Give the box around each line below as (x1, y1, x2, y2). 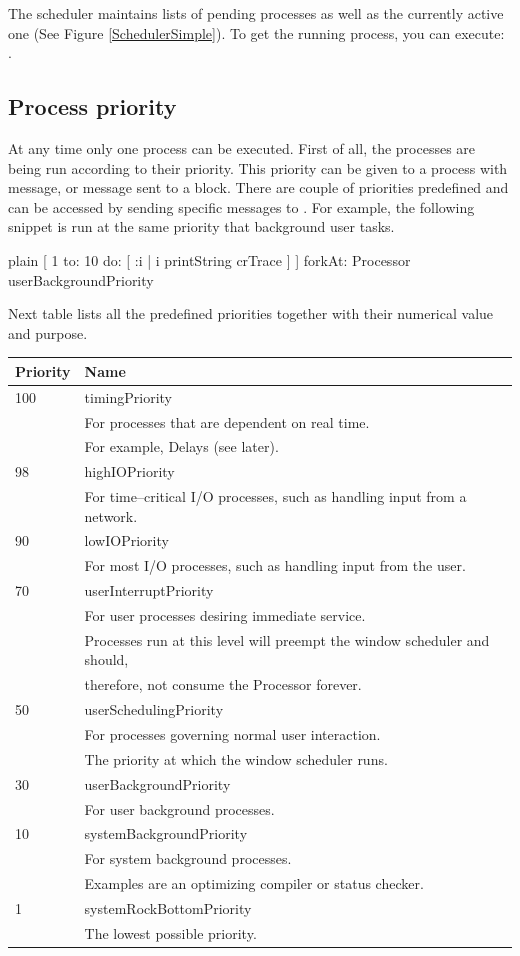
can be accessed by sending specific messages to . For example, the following (8, 196, 475, 217)
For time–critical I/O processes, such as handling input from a (84, 486, 467, 507)
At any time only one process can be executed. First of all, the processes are (8, 137, 476, 158)
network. (84, 505, 138, 526)
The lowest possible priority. (84, 922, 257, 943)
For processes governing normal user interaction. (84, 723, 381, 744)
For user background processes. (84, 798, 275, 819)
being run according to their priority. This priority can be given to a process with (8, 157, 508, 178)
